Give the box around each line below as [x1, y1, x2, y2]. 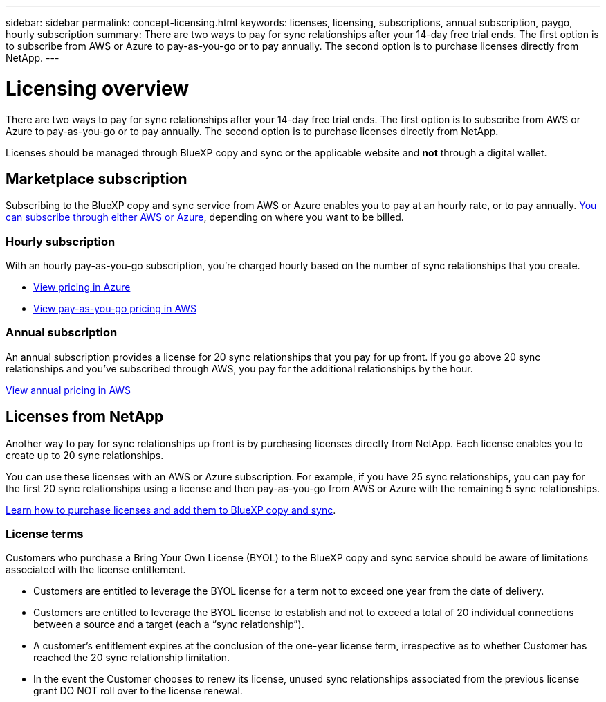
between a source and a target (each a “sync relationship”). [33, 618, 304, 631]
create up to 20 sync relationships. [6, 449, 164, 461]
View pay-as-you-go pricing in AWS [33, 303, 197, 315]
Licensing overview [6, 76, 189, 100]
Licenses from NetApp [6, 408, 164, 426]
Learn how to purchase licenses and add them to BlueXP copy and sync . [6, 503, 336, 516]
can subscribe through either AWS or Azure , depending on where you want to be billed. [6, 211, 404, 224]
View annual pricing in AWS [6, 384, 131, 396]
